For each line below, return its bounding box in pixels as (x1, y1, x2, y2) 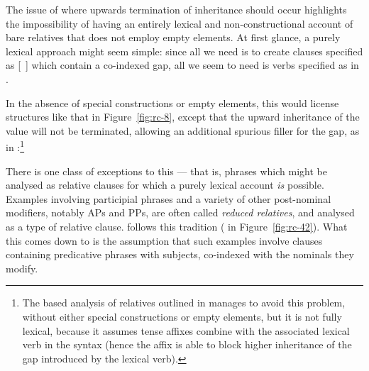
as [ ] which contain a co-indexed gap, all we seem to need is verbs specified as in (6, 57, 359, 72)
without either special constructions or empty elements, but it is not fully (22, 309, 342, 323)
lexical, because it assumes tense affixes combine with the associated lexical (22, 323, 350, 338)
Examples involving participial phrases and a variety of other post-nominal (6, 191, 331, 206)
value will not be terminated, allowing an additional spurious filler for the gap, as (6, 123, 360, 138)
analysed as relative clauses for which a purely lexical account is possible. (6, 177, 324, 192)
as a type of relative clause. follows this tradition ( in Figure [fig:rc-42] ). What (6, 218, 348, 233)
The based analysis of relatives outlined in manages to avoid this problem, (22, 295, 346, 310)
